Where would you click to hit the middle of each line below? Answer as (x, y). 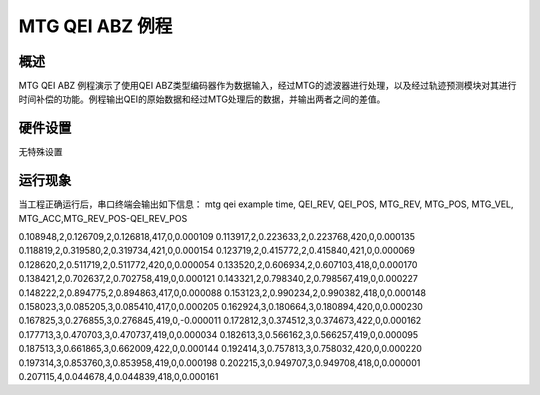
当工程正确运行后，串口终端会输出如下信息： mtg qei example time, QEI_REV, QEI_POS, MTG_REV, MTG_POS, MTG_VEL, (266, 204)
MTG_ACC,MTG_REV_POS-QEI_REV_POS (103, 218)
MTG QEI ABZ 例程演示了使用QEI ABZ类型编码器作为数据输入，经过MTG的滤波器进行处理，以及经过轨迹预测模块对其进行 (267, 86)
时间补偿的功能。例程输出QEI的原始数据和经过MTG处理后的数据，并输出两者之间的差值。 (202, 99)
